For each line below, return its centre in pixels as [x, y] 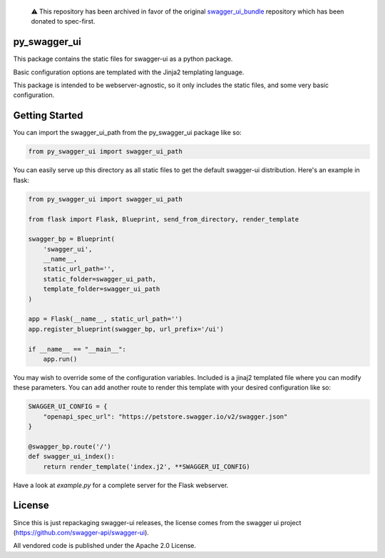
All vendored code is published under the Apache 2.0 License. [104, 546]
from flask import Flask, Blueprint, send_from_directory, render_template [164, 219]
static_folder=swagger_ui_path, [100, 279]
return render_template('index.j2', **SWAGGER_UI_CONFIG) [147, 467]
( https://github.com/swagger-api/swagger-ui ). [81, 532]
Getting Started [48, 115]
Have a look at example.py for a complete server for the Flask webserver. [121, 485]
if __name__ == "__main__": [77, 349]
